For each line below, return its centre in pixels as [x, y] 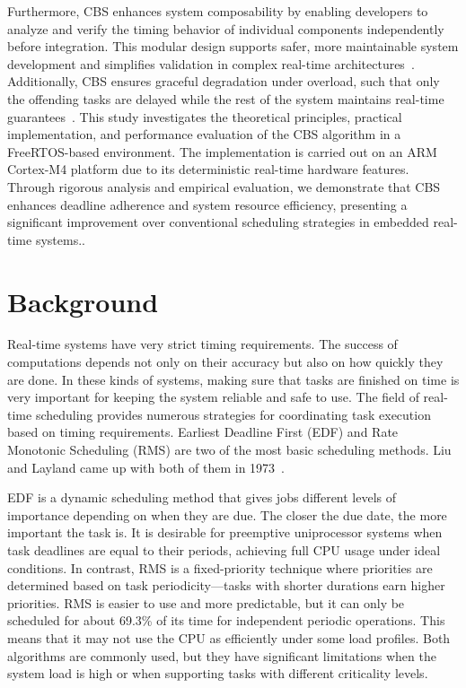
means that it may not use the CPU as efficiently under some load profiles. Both [229, 637]
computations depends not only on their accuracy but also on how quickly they [225, 362]
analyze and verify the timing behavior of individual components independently [226, 28]
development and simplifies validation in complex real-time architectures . [211, 63]
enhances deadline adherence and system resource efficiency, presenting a [207, 204]
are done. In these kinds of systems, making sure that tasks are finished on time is [233, 379]
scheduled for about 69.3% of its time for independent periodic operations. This [226, 620]
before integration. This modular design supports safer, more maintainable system [233, 46]
